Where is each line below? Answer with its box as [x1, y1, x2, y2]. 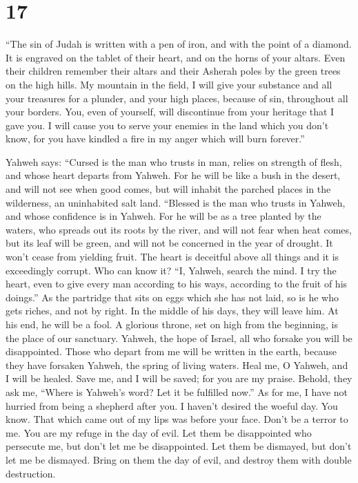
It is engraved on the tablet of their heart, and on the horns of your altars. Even [6, 50, 346, 64]
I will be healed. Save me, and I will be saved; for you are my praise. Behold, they [6, 371, 352, 386]
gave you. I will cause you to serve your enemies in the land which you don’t [6, 117, 329, 132]
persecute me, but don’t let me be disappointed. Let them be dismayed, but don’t [6, 439, 352, 453]
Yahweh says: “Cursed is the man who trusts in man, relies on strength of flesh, [6, 154, 342, 169]
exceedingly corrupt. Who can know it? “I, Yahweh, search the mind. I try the [6, 263, 337, 277]
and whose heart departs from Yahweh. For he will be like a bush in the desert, [6, 168, 341, 182]
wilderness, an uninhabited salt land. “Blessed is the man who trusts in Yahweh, [6, 195, 346, 209]
